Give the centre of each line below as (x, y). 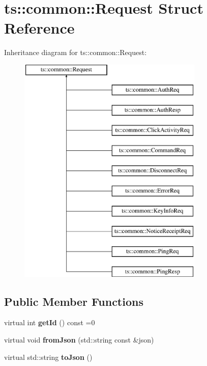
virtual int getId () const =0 (50, 322)
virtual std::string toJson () (48, 357)
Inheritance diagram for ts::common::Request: (76, 52)
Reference (39, 28)
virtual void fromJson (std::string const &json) (79, 340)
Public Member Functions (74, 301)
